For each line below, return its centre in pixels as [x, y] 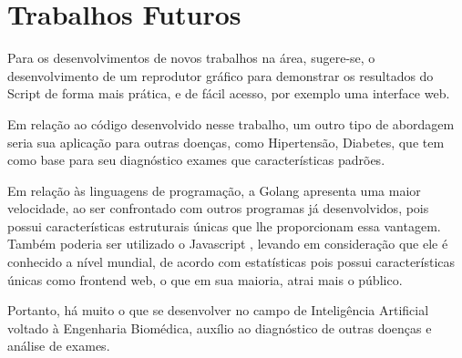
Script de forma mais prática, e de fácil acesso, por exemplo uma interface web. [229, 93]
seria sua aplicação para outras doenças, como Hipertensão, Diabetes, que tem [226, 142]
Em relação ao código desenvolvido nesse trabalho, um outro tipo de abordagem [231, 123]
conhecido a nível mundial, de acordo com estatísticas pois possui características [231, 262]
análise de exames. [59, 346]
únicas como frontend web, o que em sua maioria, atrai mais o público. [205, 279]
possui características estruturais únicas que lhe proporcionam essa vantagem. [224, 225]
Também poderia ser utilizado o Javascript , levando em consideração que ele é [228, 244]
